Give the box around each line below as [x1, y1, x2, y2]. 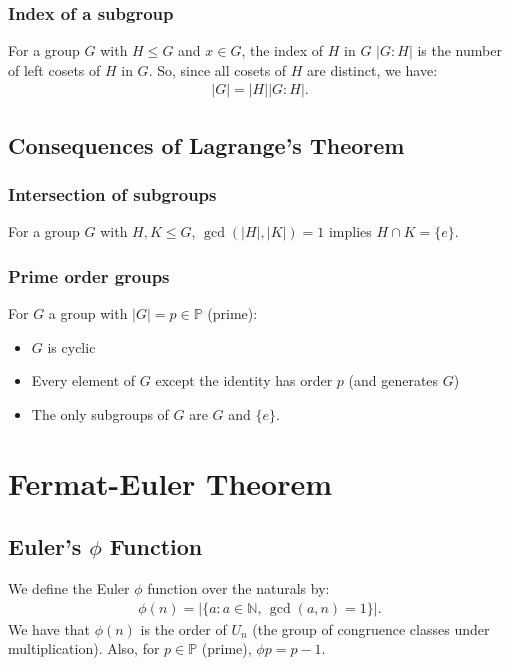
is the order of [140, 618, 227, 639]
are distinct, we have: [307, 59, 438, 80]
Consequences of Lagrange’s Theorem [8, 129, 405, 160]
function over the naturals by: [147, 578, 330, 599]
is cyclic [47, 336, 96, 357]
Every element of [31, 370, 136, 391]
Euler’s [8, 531, 82, 562]
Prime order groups [8, 263, 170, 288]
